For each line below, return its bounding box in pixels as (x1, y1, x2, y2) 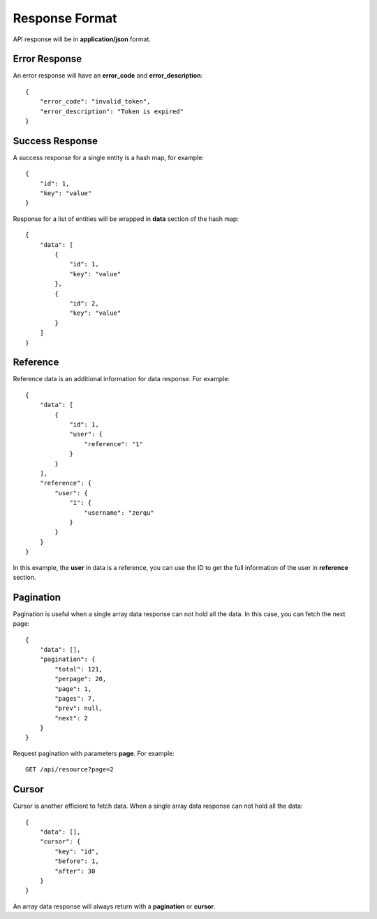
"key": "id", (54, 847, 99, 855)
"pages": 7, (54, 694, 96, 702)
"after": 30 (54, 867, 96, 875)
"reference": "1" (84, 440, 143, 448)
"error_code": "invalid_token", (39, 98, 151, 106)
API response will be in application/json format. (13, 35, 151, 43)
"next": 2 (54, 714, 89, 722)
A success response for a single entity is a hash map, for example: (13, 153, 204, 162)
